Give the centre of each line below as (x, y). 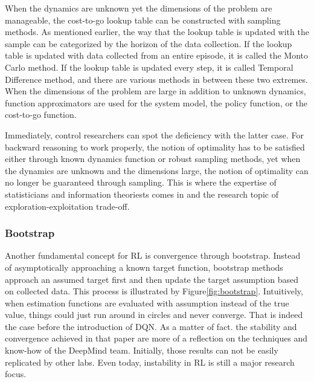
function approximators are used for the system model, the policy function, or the (156, 102)
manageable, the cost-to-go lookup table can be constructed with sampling (143, 20)
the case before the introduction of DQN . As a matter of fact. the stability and (151, 326)
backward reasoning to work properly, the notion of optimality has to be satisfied (155, 147)
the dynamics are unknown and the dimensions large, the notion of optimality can (157, 170)
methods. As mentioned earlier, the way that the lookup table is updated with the (157, 32)
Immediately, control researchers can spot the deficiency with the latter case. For (154, 134)
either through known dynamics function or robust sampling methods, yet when (153, 159)
